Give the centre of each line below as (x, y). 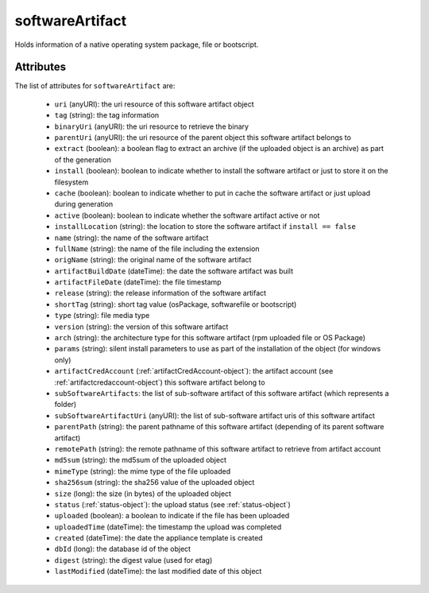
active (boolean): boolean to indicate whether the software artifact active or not (187, 215)
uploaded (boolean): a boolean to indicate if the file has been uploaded (172, 516)
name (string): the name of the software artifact (131, 238)
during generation (84, 204)
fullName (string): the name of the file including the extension (157, 248)
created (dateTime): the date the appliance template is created (158, 538)
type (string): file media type (102, 316)
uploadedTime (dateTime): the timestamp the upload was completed (168, 527)
